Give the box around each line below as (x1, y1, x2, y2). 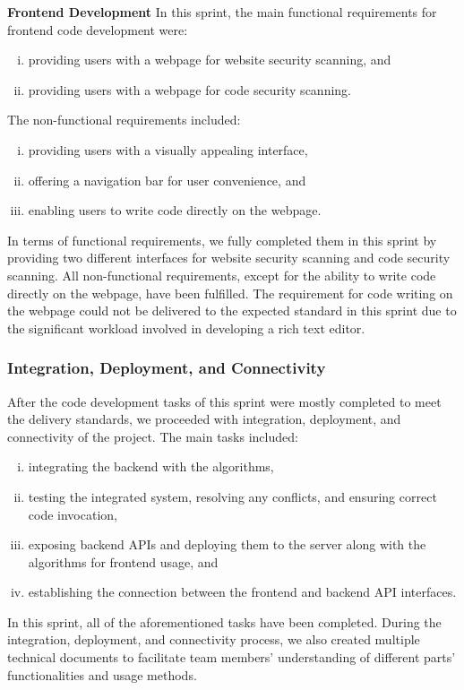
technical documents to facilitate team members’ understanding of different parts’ (7, 648, 456, 667)
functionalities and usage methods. (7, 665, 197, 684)
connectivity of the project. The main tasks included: (7, 427, 298, 445)
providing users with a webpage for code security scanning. (28, 80, 351, 99)
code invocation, (28, 505, 117, 523)
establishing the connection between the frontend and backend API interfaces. (28, 582, 457, 601)
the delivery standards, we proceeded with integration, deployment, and (7, 410, 401, 428)
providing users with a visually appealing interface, (28, 140, 308, 159)
